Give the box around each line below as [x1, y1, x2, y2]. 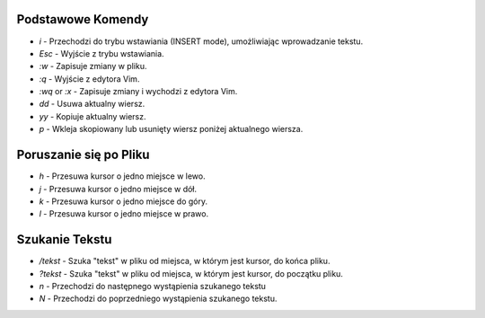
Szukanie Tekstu [16, 232, 112, 247]
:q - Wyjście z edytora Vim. [39, 73, 140, 84]
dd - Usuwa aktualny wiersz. [39, 99, 145, 110]
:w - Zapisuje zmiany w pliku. [39, 61, 147, 72]
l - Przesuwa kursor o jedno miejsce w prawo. [39, 208, 209, 219]
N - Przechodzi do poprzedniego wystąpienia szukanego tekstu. [39, 293, 278, 305]
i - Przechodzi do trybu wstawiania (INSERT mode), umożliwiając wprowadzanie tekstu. [39, 36, 364, 47]
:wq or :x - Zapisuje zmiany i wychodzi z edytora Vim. [39, 86, 238, 97]
